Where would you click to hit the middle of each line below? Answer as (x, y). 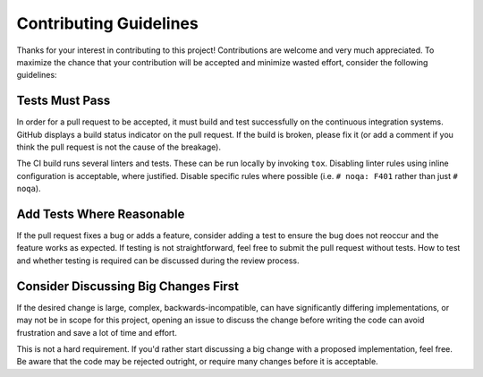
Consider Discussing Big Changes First (128, 286)
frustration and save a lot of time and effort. (97, 332)
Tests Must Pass (64, 101)
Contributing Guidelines (107, 23)
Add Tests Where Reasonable (101, 214)
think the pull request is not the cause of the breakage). (119, 147)
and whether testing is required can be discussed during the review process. (158, 261)
